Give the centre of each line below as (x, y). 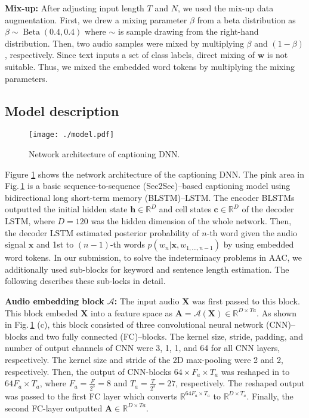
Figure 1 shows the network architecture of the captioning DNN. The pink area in (155, 174)
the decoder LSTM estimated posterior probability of (102, 232)
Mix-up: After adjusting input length (75, 8)
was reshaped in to (255, 371)
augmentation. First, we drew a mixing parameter (96, 19)
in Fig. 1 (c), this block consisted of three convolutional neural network (134, 324)
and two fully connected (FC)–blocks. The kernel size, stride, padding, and (166, 336)
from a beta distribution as (246, 19)
